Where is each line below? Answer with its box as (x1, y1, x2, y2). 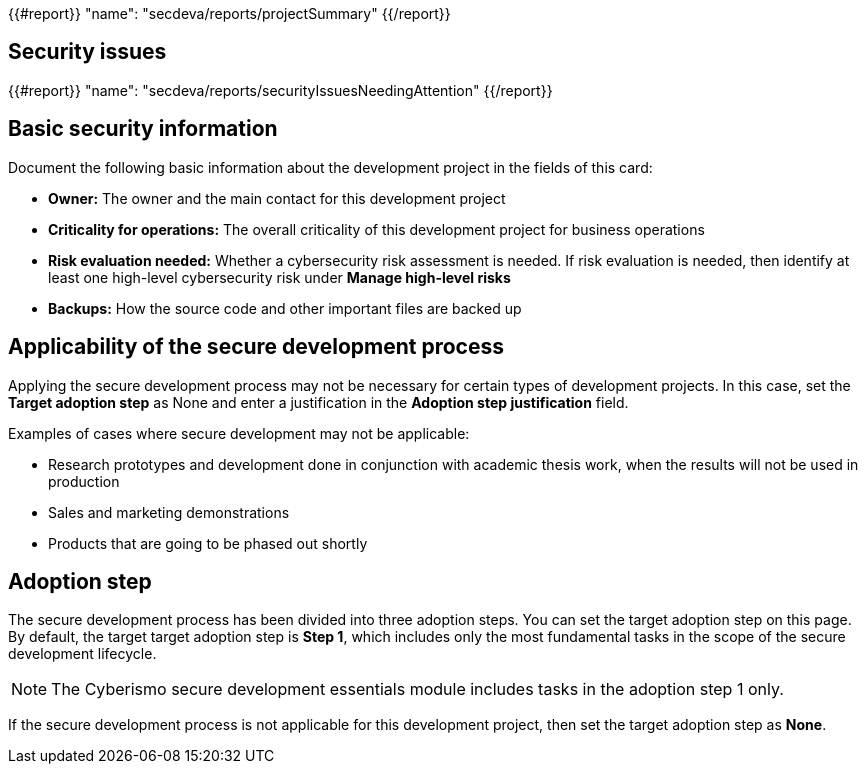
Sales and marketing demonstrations (48, 503, 290, 521)
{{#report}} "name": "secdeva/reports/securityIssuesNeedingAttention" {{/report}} (8, 81, 553, 99)
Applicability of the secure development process (8, 334, 504, 360)
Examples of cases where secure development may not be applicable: (8, 424, 470, 442)
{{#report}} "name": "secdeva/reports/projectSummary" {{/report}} (8, 5, 451, 22)
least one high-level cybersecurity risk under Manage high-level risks (48, 268, 511, 286)
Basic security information (8, 116, 278, 142)
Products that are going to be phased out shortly (48, 534, 368, 552)
